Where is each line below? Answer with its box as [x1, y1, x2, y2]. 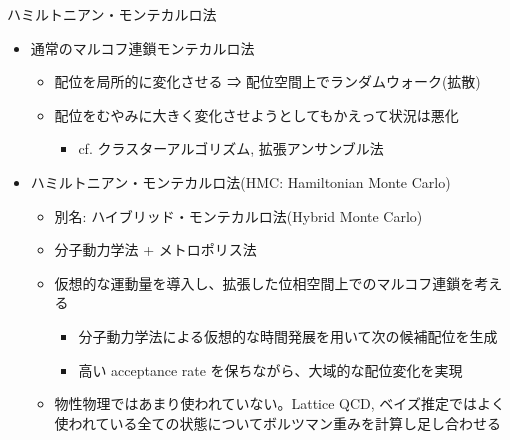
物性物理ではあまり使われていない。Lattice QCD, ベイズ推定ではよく [54, 393, 505, 414]
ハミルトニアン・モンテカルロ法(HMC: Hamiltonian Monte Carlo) [30, 171, 451, 192]
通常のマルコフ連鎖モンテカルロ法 [30, 37, 255, 58]
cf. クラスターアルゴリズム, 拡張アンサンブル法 [78, 138, 384, 159]
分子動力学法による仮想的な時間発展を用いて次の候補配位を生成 [78, 325, 498, 346]
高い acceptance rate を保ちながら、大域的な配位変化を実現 [78, 359, 463, 380]
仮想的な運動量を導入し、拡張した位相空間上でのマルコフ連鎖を [54, 272, 475, 293]
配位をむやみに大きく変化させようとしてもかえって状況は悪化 [54, 104, 459, 125]
